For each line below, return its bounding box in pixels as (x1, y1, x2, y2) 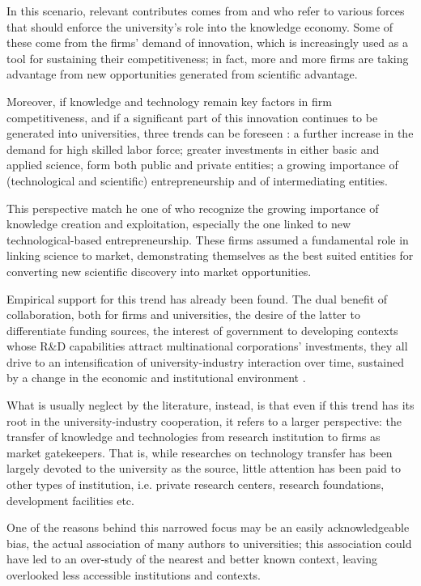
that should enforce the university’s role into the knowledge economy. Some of (6, 18, 393, 35)
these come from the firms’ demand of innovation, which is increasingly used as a (6, 34, 408, 51)
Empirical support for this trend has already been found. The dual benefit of (6, 290, 388, 307)
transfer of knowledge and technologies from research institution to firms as (6, 428, 381, 445)
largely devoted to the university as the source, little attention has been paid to (6, 460, 401, 477)
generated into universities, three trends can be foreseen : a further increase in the (6, 125, 414, 142)
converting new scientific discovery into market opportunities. (6, 262, 312, 279)
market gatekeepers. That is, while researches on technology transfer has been (6, 444, 393, 461)
